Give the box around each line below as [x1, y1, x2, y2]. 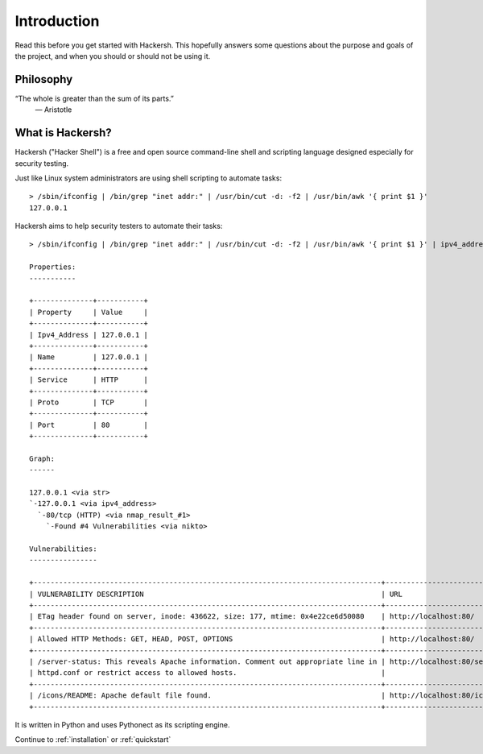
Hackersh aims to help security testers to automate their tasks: [14, 222, 223, 231]
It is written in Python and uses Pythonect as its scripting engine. [14, 719, 230, 729]
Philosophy [14, 72, 73, 86]
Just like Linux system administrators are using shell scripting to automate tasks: [14, 173, 282, 183]
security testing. [14, 158, 69, 168]
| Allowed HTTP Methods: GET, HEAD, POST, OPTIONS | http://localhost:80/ [29, 635, 475, 644]
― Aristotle [35, 105, 72, 114]
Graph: [29, 454, 56, 463]
